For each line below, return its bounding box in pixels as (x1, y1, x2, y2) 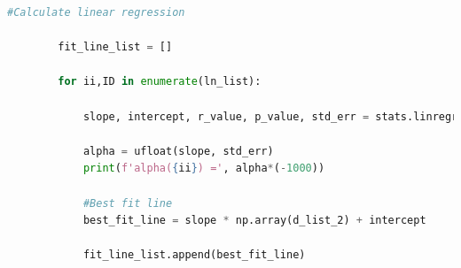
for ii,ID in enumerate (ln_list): (58, 75, 262, 88)
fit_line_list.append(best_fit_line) (82, 249, 306, 262)
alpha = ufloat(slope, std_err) (82, 144, 274, 157)
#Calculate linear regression (7, 6, 185, 19)
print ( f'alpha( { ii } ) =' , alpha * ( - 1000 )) (82, 162, 325, 175)
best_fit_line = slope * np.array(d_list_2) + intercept (82, 214, 426, 227)
